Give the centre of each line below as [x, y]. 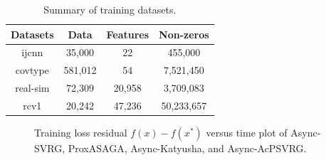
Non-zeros [184, 34]
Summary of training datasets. [110, 9]
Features [128, 34]
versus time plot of [247, 133]
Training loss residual [81, 133]
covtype [32, 70]
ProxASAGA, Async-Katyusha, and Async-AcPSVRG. [187, 148]
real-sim [32, 88]
